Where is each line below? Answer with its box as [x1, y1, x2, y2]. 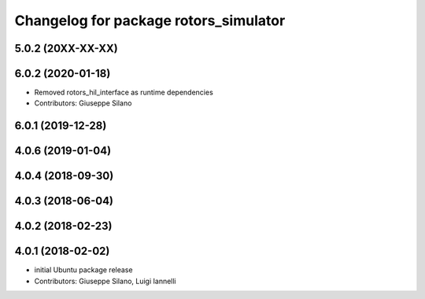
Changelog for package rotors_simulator [14, 12, 286, 29]
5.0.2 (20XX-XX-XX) [14, 42, 118, 55]
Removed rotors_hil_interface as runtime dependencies [34, 87, 214, 98]
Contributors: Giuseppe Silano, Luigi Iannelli [34, 276, 176, 286]
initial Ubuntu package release [34, 265, 133, 275]
